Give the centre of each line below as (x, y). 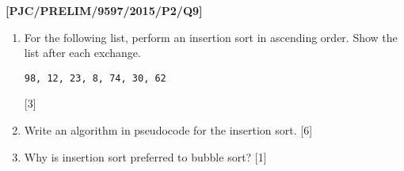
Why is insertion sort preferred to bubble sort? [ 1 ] (145, 156)
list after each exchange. (82, 53)
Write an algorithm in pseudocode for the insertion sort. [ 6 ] (168, 130)
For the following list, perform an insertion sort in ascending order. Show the (211, 37)
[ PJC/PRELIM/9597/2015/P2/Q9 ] (104, 10)
